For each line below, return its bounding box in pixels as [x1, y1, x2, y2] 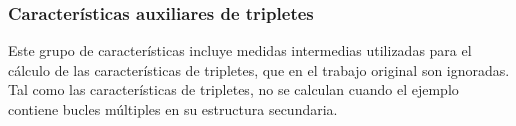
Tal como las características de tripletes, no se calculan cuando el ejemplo [8, 79, 459, 100]
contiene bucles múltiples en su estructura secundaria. [8, 99, 338, 119]
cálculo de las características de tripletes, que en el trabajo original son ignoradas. [8, 59, 510, 80]
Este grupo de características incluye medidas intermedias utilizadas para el [8, 40, 472, 61]
